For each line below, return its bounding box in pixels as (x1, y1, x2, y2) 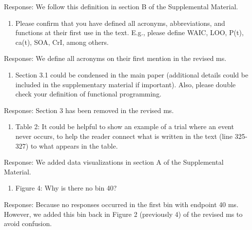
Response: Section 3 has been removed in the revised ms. (4, 105, 174, 115)
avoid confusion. (4, 218, 52, 229)
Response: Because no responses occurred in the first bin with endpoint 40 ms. (4, 199, 239, 209)
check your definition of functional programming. (15, 89, 162, 99)
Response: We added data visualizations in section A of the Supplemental (4, 157, 224, 167)
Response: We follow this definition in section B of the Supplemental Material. (4, 1, 238, 11)
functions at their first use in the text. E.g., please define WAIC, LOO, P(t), (15, 27, 244, 38)
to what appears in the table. (30, 140, 118, 151)
